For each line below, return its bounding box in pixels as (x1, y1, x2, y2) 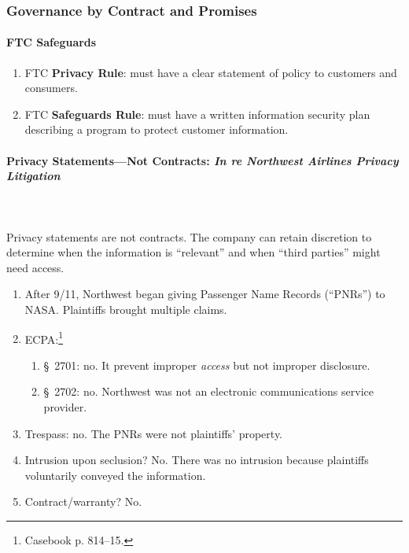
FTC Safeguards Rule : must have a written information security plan (24, 105, 370, 122)
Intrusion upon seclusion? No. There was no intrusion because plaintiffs (24, 452, 369, 468)
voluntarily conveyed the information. (24, 466, 206, 483)
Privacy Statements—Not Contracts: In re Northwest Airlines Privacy (6, 152, 399, 168)
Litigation (6, 168, 61, 184)
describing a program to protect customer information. (24, 121, 289, 138)
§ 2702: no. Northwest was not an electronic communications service (43, 383, 374, 400)
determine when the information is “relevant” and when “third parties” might (6, 244, 381, 260)
